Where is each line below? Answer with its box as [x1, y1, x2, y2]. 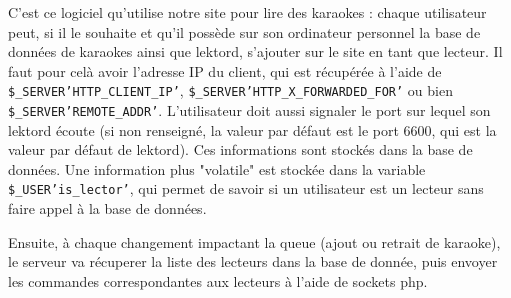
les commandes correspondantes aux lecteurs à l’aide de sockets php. [8, 270, 428, 291]
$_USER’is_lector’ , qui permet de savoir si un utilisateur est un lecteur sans [8, 178, 484, 199]
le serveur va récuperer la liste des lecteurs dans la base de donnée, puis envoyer [8, 251, 498, 272]
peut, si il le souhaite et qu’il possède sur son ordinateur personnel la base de [8, 21, 481, 42]
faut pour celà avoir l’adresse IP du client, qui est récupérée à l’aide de [8, 60, 442, 81]
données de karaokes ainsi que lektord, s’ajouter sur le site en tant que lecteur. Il [8, 41, 503, 62]
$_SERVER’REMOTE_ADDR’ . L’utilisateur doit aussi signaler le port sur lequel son [8, 100, 491, 121]
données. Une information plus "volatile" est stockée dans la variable [8, 158, 426, 179]
